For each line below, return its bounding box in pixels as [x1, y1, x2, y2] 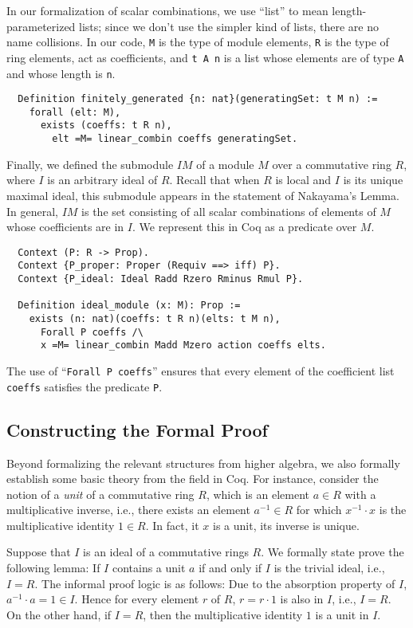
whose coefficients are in [6, 218, 124, 235]
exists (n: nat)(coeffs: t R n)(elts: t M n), [29, 313, 281, 325]
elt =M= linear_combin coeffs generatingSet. [52, 133, 298, 145]
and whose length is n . [6, 65, 116, 81]
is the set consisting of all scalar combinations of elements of [81, 202, 376, 219]
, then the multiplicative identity [143, 606, 303, 622]
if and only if [199, 559, 262, 576]
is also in [280, 591, 324, 607]
